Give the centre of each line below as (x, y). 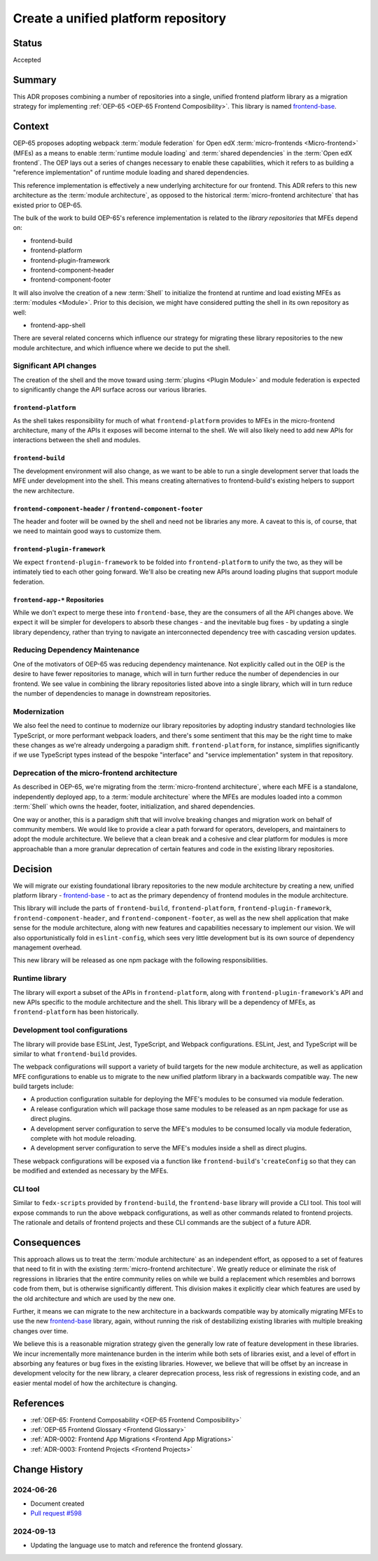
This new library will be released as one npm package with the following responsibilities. (140, 961)
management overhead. (47, 948)
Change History (48, 1469)
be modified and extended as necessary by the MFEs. (91, 1171)
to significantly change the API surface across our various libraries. (110, 390)
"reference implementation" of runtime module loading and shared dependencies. (131, 172)
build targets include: (43, 1087)
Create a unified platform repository (120, 18)
